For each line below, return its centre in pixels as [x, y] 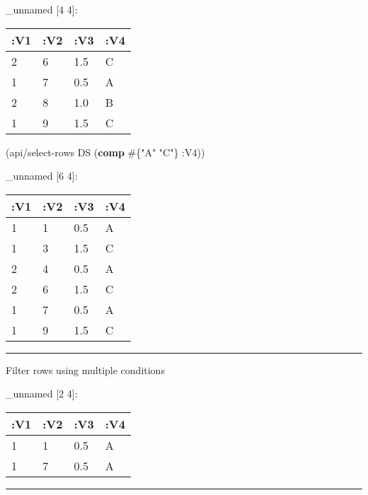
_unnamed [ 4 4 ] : [42, 9]
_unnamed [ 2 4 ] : [42, 394]
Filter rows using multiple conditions [85, 369]
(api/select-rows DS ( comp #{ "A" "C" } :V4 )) [105, 152]
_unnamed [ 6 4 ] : [42, 176]
